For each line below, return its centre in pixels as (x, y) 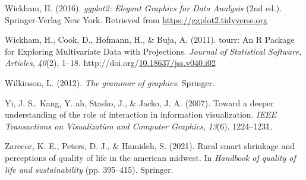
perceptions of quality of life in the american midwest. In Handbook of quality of (150, 157)
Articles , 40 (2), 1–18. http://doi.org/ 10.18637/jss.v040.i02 (110, 63)
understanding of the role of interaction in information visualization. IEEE (141, 114)
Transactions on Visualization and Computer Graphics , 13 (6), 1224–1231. (139, 126)
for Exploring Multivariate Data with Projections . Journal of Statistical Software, (153, 51)
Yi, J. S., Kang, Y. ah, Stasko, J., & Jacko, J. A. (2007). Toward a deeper (139, 102)
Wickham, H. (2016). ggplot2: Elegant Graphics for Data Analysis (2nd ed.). (143, 8)
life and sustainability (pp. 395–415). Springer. (89, 169)
